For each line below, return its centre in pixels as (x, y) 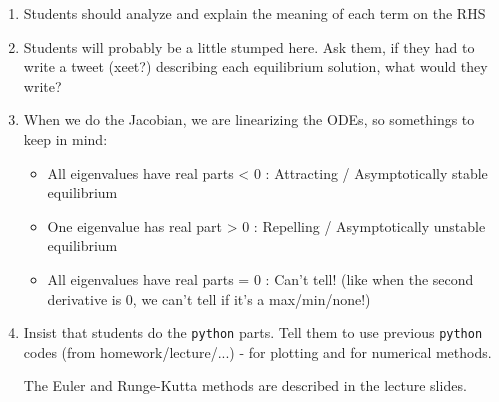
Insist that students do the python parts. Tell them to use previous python (253, 332)
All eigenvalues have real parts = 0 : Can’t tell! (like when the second (260, 278)
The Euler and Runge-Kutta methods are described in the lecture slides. (245, 385)
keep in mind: (65, 138)
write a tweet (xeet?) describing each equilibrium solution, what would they (255, 66)
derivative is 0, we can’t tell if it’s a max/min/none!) (209, 298)
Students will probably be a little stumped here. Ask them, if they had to (249, 46)
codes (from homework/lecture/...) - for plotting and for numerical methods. (257, 351)
